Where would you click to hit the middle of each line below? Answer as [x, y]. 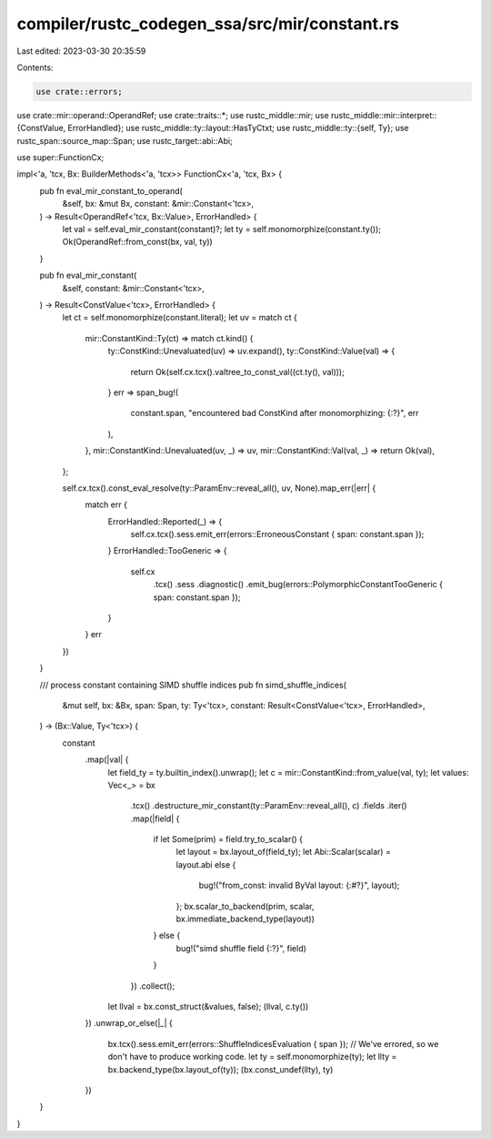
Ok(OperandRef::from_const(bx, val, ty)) [137, 242]
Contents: [35, 67]
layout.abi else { [206, 864]
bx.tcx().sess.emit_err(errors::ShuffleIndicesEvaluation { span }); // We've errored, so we [273, 1043]
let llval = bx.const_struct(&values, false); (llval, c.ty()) [208, 1007]
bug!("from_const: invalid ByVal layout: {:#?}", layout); [299, 885]
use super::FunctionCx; [60, 158]
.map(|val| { [107, 759]
